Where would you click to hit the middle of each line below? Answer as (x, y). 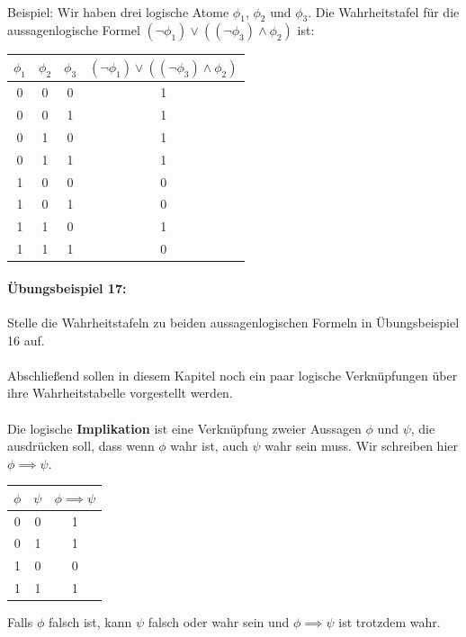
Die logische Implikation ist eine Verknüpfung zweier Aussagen (184, 428)
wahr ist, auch (209, 446)
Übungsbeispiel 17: (67, 287)
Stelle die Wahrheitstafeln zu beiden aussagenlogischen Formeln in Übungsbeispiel (233, 322)
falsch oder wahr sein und (219, 622)
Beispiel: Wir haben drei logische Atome (118, 11)
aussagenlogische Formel (74, 30)
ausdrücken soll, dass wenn (81, 446)
